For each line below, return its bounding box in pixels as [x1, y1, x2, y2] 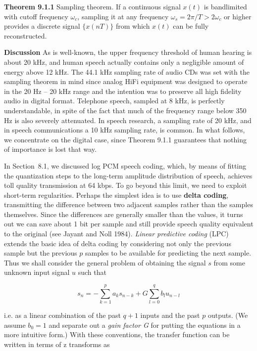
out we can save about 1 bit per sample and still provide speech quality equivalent [4, 219, 254, 229]
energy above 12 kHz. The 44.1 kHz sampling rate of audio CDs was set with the [4, 66, 250, 77]
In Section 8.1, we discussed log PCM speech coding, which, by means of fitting [4, 160, 247, 171]
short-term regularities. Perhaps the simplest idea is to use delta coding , [4, 189, 229, 200]
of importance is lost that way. [4, 144, 97, 154]
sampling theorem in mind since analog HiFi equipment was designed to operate [4, 76, 248, 87]
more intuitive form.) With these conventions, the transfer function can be [4, 329, 230, 340]
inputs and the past [140, 310, 200, 320]
